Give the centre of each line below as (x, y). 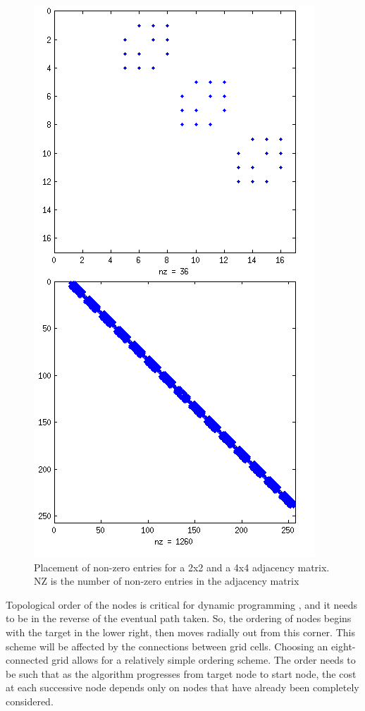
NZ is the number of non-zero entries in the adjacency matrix (167, 581)
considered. (30, 701)
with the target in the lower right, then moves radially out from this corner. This (180, 632)
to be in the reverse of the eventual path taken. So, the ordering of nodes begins (179, 618)
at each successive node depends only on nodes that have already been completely (182, 687)
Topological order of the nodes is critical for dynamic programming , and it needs (182, 604)
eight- (343, 646)
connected (27, 660)
